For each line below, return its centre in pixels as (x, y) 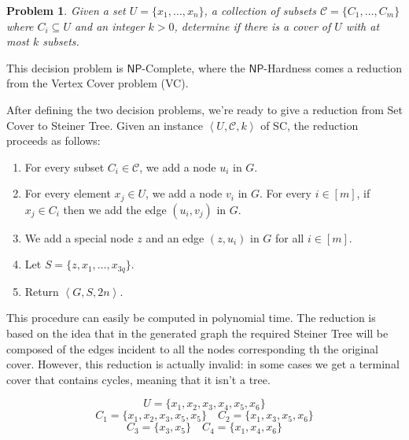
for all (290, 237)
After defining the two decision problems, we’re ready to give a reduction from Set (204, 109)
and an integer (109, 26)
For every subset (64, 166)
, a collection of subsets (260, 10)
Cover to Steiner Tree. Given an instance (105, 125)
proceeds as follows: (53, 141)
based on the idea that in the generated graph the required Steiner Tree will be (197, 333)
